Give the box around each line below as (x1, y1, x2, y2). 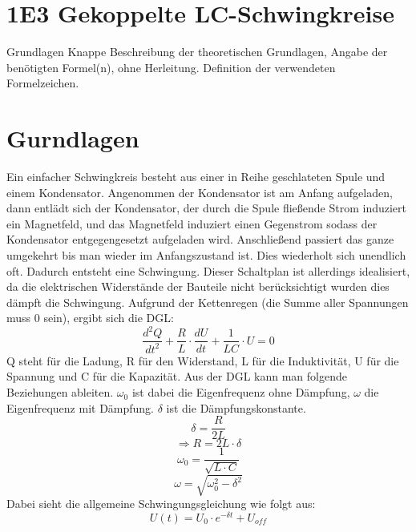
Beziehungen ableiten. (6, 384, 114, 401)
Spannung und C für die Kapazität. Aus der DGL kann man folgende (6, 368, 347, 385)
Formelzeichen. (6, 75, 79, 91)
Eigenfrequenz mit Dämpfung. (6, 399, 155, 416)
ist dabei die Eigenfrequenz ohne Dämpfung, (131, 384, 350, 401)
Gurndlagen (6, 122, 139, 155)
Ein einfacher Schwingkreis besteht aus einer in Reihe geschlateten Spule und (6, 168, 386, 185)
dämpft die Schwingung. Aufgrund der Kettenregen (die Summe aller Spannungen (6, 293, 409, 310)
